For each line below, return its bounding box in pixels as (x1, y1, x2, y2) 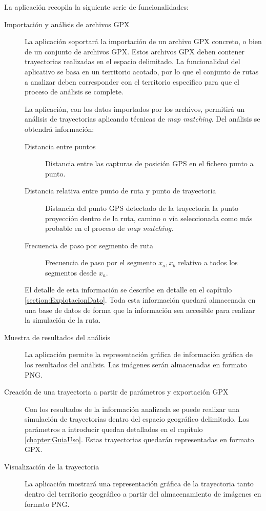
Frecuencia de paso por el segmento (45, 257, 156, 268)
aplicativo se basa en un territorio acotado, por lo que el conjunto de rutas (25, 66, 259, 76)
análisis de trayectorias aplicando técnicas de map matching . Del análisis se (25, 113, 260, 124)
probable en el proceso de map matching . (45, 223, 174, 233)
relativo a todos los (178, 257, 238, 268)
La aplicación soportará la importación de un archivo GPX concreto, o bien (25, 36, 262, 47)
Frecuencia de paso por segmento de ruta (25, 240, 153, 250)
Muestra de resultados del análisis (4, 331, 110, 342)
